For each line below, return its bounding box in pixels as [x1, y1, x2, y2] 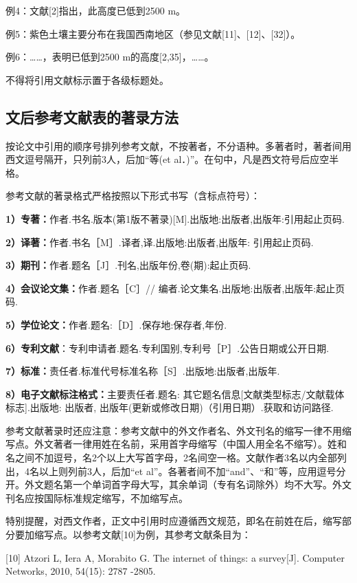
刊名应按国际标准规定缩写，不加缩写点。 [5, 490, 188, 505]
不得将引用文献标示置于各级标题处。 [5, 72, 169, 87]
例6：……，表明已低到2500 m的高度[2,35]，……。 [5, 49, 214, 64]
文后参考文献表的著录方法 [5, 106, 178, 127]
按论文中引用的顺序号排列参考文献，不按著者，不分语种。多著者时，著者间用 [5, 138, 352, 153]
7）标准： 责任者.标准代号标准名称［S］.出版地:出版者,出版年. [5, 364, 280, 378]
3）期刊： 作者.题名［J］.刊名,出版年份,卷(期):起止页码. [5, 258, 251, 272]
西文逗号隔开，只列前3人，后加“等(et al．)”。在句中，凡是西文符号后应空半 [5, 152, 339, 166]
